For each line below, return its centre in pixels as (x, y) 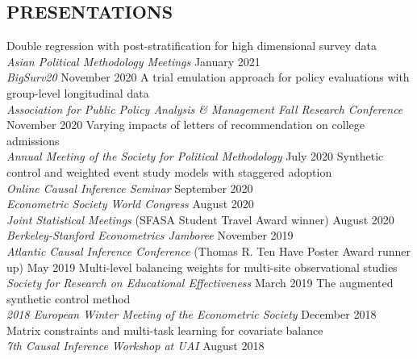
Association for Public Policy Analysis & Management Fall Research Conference (205, 109)
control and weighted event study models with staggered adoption (169, 171)
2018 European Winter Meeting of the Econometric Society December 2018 (192, 314)
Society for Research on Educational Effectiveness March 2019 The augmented (200, 283)
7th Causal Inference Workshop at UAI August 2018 (136, 346)
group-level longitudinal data (78, 92)
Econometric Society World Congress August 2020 (130, 204)
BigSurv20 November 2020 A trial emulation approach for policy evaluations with (208, 77)
